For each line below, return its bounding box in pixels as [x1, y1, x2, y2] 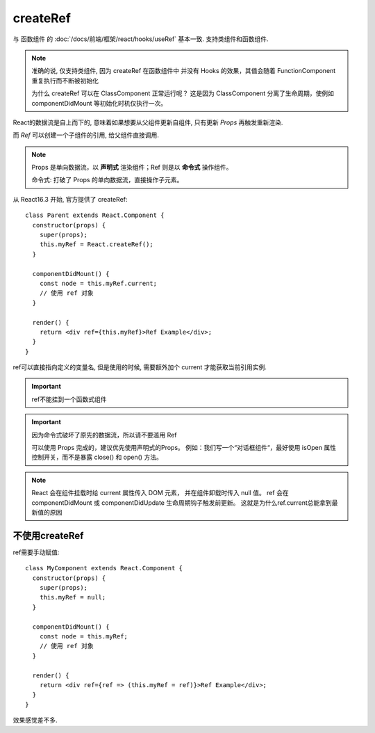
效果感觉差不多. [12, 716, 58, 725]
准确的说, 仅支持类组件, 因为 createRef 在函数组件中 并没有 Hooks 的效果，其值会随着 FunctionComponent [31, 67, 336, 75]
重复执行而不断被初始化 [31, 76, 99, 85]
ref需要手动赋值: [12, 548, 60, 556]
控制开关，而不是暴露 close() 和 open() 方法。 [31, 453, 162, 462]
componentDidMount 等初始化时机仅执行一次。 [31, 99, 167, 107]
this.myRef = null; [39, 593, 106, 602]
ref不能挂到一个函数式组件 [31, 395, 107, 403]
